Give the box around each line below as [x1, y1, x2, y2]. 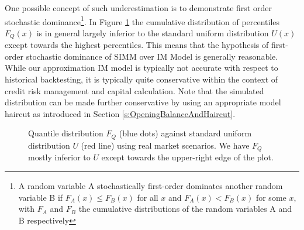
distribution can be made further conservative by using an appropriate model [5, 96, 281, 108]
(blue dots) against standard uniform [119, 127, 252, 139]
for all [137, 191, 158, 203]
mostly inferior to [28, 151, 91, 163]
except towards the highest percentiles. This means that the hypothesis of [5, 39, 269, 51]
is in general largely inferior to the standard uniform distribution [36, 26, 269, 39]
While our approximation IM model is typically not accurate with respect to [5, 61, 278, 74]
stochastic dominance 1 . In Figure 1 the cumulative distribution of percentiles [5, 13, 280, 28]
